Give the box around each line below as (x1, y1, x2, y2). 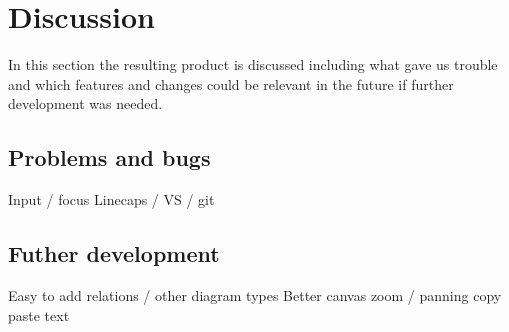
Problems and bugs (8, 142, 211, 173)
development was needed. (8, 93, 163, 114)
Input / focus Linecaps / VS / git (8, 189, 215, 210)
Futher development (8, 238, 220, 269)
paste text (8, 304, 70, 325)
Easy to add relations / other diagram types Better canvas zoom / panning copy (8, 284, 502, 305)
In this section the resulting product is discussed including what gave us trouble (8, 54, 498, 75)
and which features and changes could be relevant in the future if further (8, 73, 454, 94)
